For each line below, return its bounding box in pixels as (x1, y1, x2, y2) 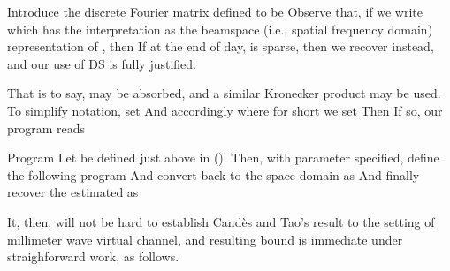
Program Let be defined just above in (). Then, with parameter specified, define (7, 148, 439, 167)
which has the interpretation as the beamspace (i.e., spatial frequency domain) (7, 19, 433, 38)
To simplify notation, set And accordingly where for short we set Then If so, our (7, 101, 443, 119)
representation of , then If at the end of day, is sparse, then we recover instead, (7, 37, 434, 56)
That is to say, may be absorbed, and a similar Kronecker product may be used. (7, 84, 441, 102)
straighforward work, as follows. (7, 247, 179, 266)
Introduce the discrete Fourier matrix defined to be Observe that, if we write (7, 3, 423, 20)
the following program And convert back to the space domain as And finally (7, 165, 420, 184)
